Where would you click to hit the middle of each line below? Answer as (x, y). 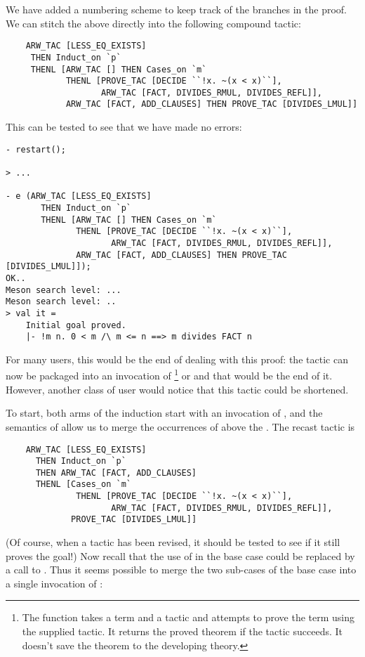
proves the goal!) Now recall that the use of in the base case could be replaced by (180, 555)
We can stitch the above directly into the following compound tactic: (153, 23)
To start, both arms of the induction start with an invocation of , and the (164, 413)
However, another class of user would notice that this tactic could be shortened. (177, 389)
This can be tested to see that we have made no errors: (124, 127)
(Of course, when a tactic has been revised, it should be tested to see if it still (173, 542)
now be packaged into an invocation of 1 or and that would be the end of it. (169, 375)
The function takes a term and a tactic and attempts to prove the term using (188, 617)
